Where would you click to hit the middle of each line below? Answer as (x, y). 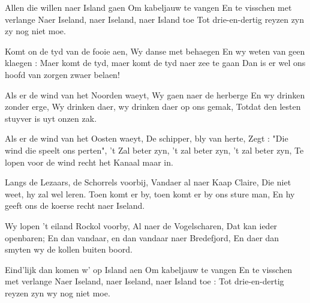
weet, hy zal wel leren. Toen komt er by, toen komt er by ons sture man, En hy (150, 193)
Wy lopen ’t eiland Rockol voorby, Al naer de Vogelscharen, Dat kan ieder (141, 225)
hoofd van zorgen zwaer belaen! (62, 74)
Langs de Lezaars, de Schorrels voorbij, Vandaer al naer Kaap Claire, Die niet (148, 182)
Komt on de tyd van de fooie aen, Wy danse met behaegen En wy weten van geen (155, 51)
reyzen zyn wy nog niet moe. (58, 292)
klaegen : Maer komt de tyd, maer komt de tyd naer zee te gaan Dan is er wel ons (155, 63)
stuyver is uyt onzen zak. (51, 118)
